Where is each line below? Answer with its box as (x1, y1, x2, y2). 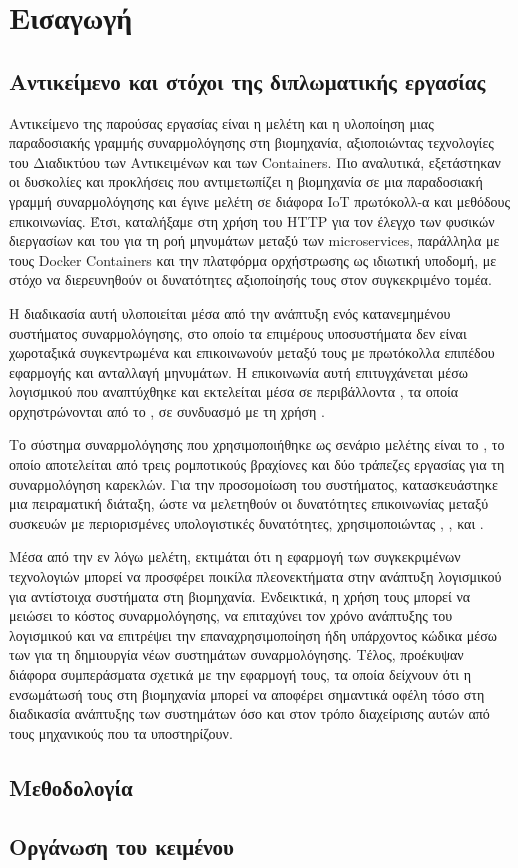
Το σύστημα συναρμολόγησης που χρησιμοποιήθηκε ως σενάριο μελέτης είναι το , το (9, 434, 505, 455)
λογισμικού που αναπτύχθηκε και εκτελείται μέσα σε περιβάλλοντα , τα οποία (9, 381, 459, 402)
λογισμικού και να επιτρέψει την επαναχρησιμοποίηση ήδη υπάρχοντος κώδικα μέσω (9, 624, 497, 645)
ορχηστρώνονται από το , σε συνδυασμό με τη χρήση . (9, 400, 325, 421)
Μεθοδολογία (9, 771, 133, 802)
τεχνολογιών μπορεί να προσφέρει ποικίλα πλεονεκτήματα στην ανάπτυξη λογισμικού (9, 566, 502, 587)
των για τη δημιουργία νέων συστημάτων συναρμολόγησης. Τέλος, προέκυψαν (9, 644, 464, 665)
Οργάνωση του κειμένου (9, 830, 234, 861)
